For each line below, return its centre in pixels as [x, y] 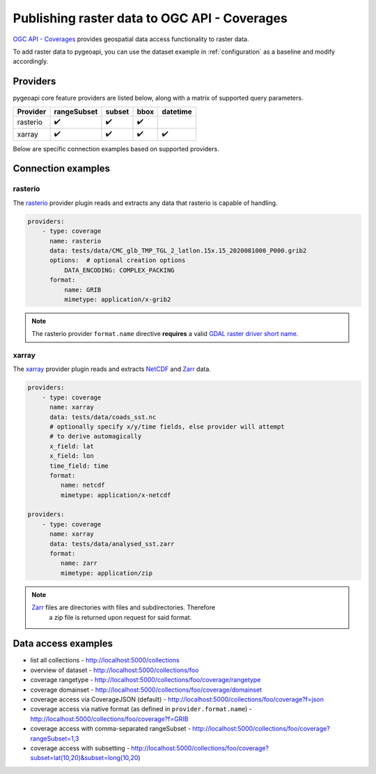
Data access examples [63, 644]
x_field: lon [72, 456]
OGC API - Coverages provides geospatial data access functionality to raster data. [131, 39]
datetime [177, 112]
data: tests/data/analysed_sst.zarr [112, 544]
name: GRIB [83, 290]
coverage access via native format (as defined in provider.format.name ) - [141, 709]
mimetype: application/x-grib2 [117, 299]
